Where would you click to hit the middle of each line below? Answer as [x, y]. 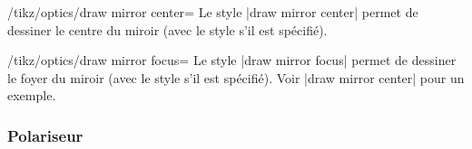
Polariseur [45, 135]
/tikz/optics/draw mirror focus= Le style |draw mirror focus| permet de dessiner [232, 60]
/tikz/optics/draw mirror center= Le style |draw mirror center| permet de [213, 12]
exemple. [32, 95]
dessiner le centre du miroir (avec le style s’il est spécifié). [167, 29]
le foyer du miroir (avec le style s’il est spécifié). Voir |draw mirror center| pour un [236, 77]
